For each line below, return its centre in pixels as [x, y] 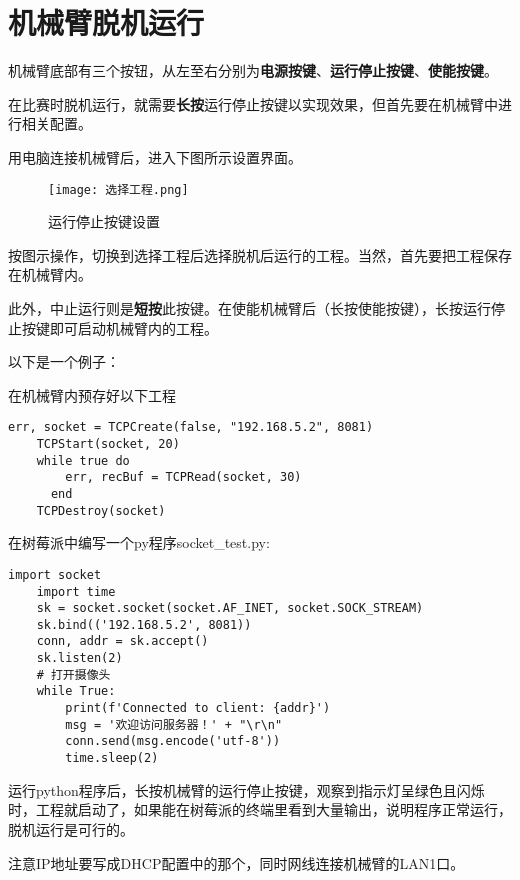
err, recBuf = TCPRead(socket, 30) [183, 477]
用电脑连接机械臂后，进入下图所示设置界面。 [155, 156]
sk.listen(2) [79, 658]
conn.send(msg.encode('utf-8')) [173, 741]
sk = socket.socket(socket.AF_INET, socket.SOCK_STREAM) [230, 608]
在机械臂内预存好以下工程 [92, 394]
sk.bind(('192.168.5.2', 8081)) [144, 624]
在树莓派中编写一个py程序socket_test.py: [139, 542]
